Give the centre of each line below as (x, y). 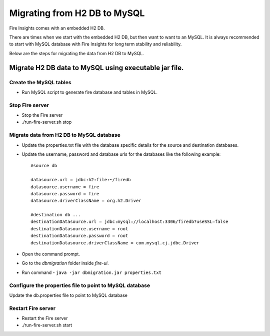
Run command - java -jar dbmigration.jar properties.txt (92, 272)
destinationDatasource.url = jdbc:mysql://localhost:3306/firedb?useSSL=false (129, 222)
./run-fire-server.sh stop (47, 122)
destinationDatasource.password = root (79, 236)
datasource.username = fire (65, 187)
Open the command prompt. (51, 254)
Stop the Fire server (42, 115)
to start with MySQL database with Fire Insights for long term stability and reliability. (95, 44)
